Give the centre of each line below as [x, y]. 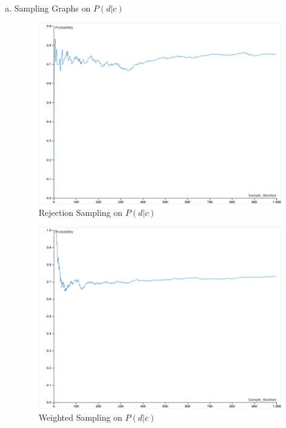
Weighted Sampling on [80, 417]
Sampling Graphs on [52, 8]
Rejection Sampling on [81, 212]
